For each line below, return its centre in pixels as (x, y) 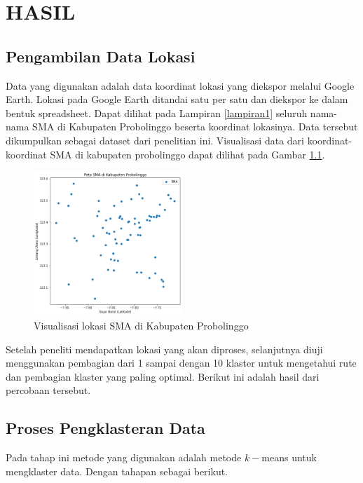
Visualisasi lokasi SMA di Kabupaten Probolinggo (141, 325)
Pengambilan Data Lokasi (101, 56)
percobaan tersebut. (48, 390)
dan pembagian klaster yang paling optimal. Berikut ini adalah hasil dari (163, 376)
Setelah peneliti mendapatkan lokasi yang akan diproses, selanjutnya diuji (164, 349)
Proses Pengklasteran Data (105, 428)
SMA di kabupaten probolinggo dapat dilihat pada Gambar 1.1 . (187, 154)
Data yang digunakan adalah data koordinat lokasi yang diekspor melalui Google (180, 85)
